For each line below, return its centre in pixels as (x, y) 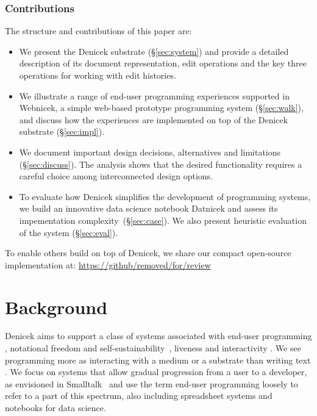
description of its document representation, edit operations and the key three (163, 63)
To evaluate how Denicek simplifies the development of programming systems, (165, 196)
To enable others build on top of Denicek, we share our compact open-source (148, 253)
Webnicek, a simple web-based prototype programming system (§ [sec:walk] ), (161, 108)
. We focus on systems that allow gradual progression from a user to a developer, (156, 372)
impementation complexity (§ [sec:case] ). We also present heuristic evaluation (163, 220)
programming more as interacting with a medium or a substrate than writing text (158, 360)
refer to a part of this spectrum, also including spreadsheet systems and (139, 396)
